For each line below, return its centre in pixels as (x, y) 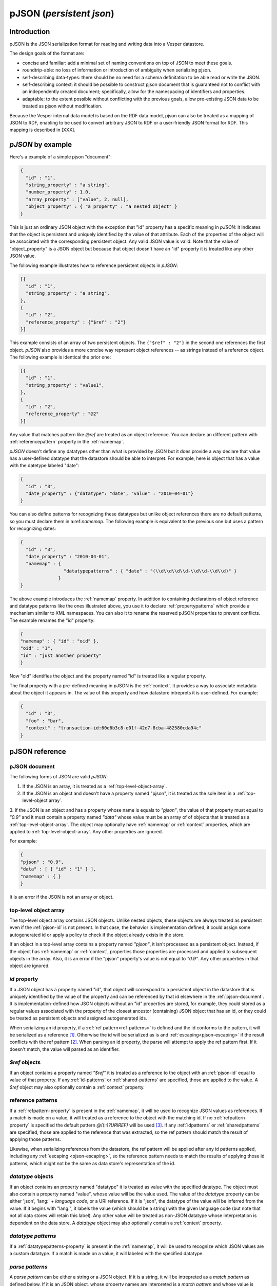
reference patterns (33, 1100)
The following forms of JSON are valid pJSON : (58, 777)
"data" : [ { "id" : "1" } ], (58, 869)
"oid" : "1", (37, 648)
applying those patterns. (35, 1139)
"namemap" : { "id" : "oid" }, (60, 641)
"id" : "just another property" (61, 655)
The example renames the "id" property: (52, 620)
